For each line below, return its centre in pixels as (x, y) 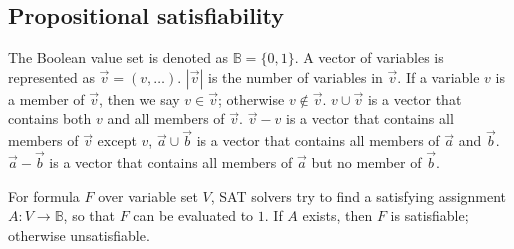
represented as (51, 76)
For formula (44, 195)
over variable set (148, 195)
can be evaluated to (193, 215)
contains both (50, 118)
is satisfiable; (429, 215)
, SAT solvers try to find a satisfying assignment (358, 195)
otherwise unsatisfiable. (79, 234)
